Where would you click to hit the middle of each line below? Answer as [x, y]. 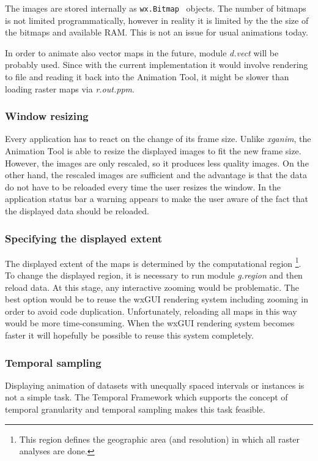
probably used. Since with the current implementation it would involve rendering [157, 65]
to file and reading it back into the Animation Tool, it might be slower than [147, 77]
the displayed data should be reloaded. [77, 211]
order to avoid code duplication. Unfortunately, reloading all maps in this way [151, 311]
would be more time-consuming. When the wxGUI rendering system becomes [150, 323]
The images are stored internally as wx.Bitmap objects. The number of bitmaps [156, 8]
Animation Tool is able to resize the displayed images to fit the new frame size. [153, 151]
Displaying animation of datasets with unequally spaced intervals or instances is [155, 385]
